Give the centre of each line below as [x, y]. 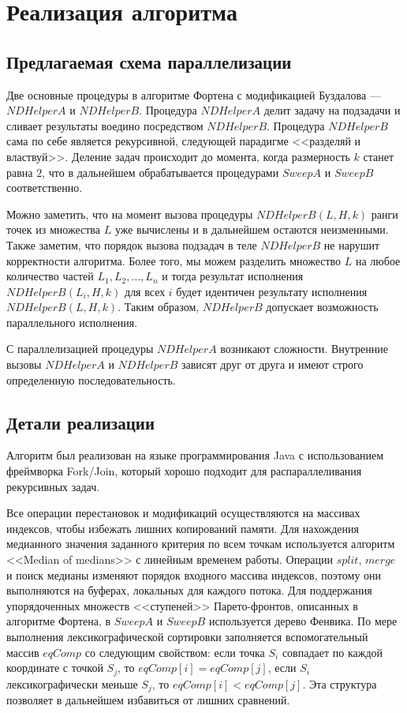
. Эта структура [340, 683]
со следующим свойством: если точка [175, 652]
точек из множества [53, 229]
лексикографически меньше [72, 683]
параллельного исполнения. [72, 322]
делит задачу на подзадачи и [332, 110]
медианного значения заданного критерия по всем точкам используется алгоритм [201, 544]
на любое [378, 260]
